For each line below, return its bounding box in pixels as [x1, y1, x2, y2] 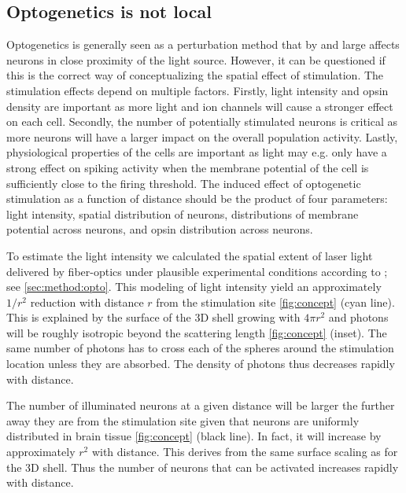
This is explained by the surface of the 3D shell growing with [6, 309, 301, 326]
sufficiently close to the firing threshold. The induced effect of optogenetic [6, 175, 361, 191]
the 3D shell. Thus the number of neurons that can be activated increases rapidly [6, 458, 399, 475]
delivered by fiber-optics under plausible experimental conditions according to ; [6, 263, 388, 279]
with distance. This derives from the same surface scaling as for [91, 443, 398, 460]
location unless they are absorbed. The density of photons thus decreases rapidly [6, 355, 395, 372]
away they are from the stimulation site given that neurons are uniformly [6, 412, 360, 429]
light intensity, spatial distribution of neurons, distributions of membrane [6, 205, 359, 222]
